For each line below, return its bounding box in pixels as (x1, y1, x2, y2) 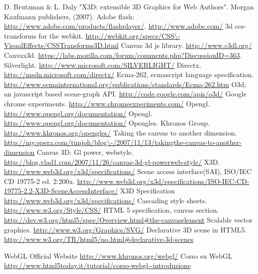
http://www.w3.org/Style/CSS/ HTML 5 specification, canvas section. (4, 205, 219, 215)
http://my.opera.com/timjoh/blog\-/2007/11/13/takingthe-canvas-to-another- (4, 137, 242, 147)
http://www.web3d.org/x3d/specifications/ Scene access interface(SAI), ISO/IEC (4, 166, 252, 177)
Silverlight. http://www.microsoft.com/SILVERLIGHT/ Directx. (4, 59, 201, 70)
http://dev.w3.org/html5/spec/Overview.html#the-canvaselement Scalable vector (4, 215, 253, 225)
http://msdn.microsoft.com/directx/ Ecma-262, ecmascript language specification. (4, 69, 254, 80)
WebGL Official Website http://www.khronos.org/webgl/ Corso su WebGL (4, 250, 233, 261)
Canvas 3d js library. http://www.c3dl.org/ (121, 40, 252, 50)
